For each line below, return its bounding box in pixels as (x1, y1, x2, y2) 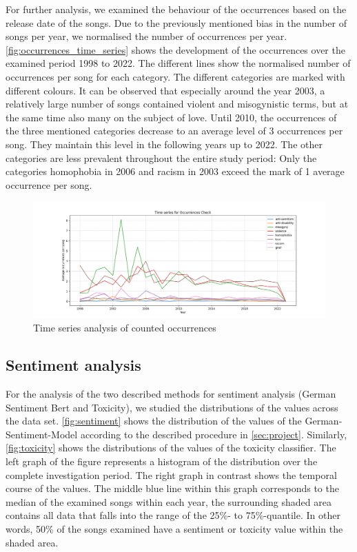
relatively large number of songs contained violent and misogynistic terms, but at (6, 96, 349, 111)
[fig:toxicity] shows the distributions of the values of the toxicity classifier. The (6, 440, 336, 455)
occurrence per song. (6, 177, 92, 192)
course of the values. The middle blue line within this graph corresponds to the (6, 481, 339, 495)
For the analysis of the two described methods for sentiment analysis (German (6, 387, 336, 401)
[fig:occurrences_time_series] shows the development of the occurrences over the (6, 42, 345, 57)
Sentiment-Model (6, 427, 78, 441)
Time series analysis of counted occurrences (33, 320, 216, 335)
